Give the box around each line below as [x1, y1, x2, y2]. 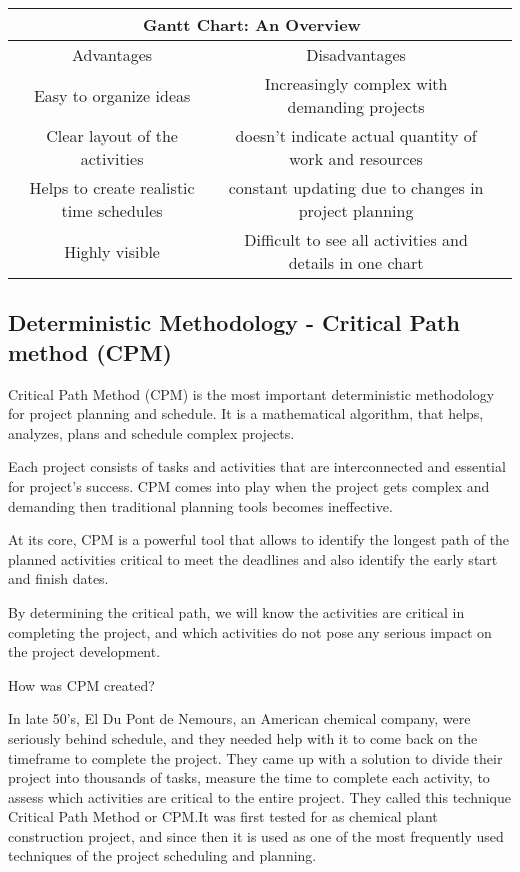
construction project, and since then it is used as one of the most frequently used [8, 825, 504, 846]
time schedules [61, 199, 163, 222]
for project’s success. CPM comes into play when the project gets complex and [8, 475, 490, 496]
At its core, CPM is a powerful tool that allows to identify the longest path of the [8, 529, 510, 550]
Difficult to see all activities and [244, 228, 468, 251]
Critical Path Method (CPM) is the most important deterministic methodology [8, 383, 495, 404]
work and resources [289, 147, 423, 170]
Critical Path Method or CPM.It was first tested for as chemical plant [8, 806, 438, 827]
